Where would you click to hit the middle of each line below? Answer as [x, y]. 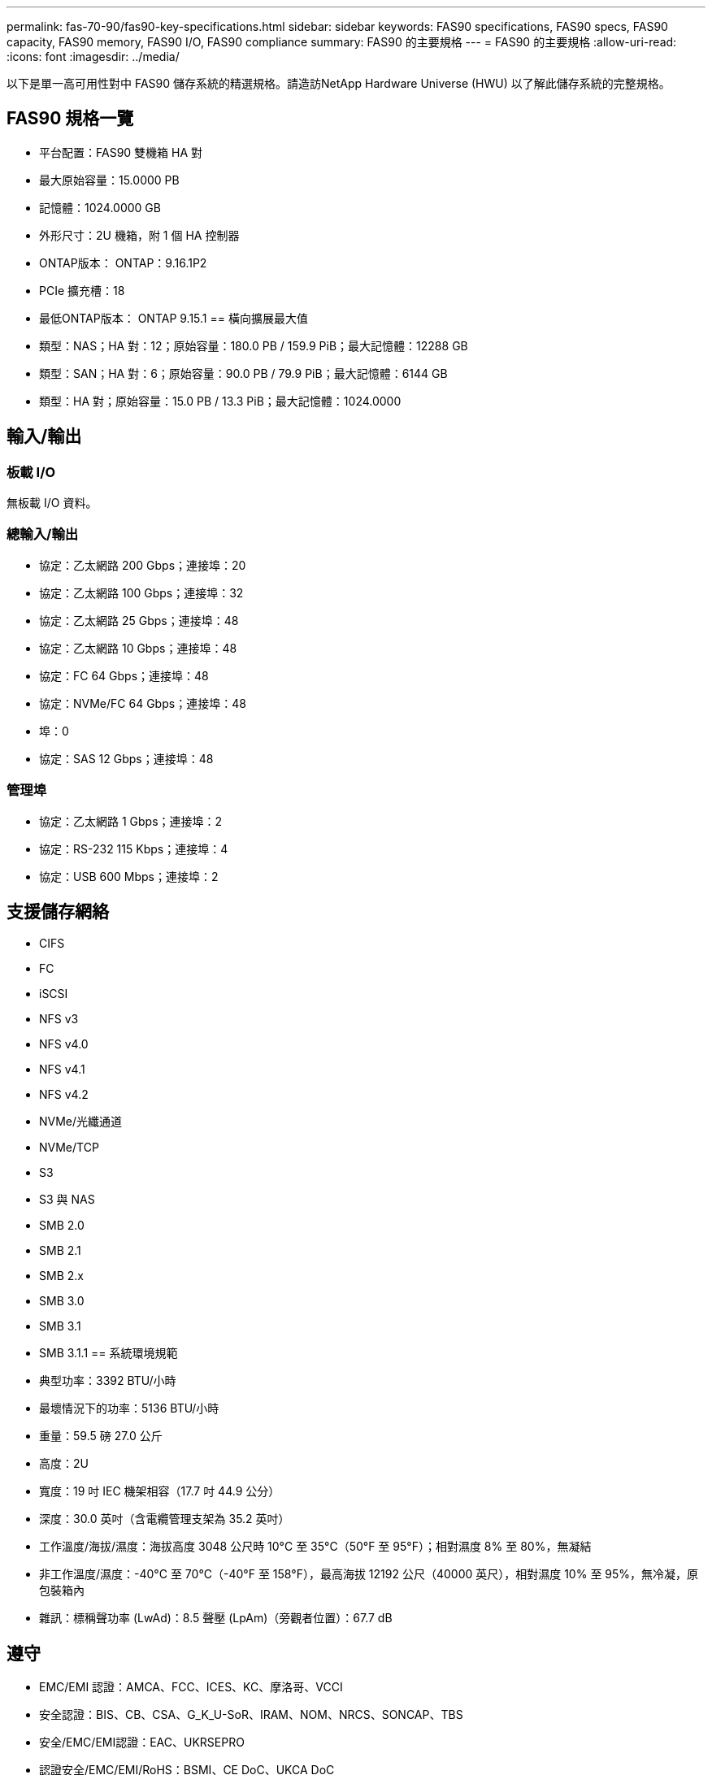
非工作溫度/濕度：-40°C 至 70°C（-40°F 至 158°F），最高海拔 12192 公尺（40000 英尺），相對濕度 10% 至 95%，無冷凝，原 [369, 1574]
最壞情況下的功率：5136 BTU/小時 [129, 1408]
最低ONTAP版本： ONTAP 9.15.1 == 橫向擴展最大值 [174, 318]
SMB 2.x [61, 1276]
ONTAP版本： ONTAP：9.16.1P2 [123, 263]
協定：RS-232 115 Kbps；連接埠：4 [134, 848]
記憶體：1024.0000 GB [100, 207]
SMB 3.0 [62, 1301]
